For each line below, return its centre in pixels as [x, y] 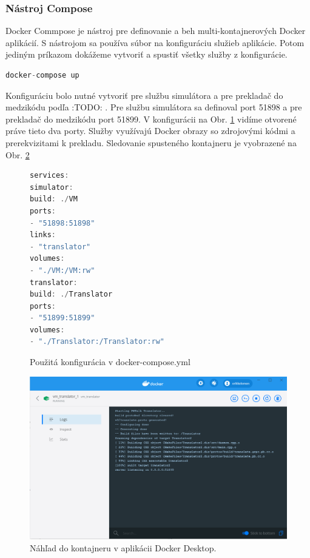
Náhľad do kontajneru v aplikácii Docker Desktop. [123, 547]
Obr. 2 [18, 154]
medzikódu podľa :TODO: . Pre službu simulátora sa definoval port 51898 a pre [154, 107]
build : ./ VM [54, 199]
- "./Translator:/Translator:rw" [97, 342]
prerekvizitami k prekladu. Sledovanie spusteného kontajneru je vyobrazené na [151, 142]
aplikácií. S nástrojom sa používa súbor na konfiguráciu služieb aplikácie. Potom [155, 42]
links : [43, 235]
